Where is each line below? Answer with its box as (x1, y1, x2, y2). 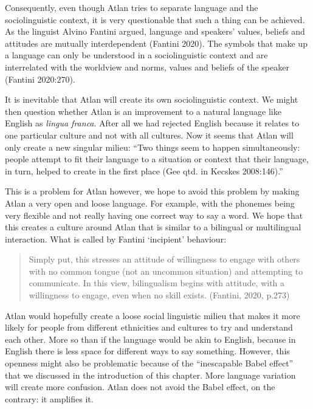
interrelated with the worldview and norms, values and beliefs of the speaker (5, 60, 289, 73)
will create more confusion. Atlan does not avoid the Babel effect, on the (5, 380, 275, 393)
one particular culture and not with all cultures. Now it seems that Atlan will (5, 128, 294, 141)
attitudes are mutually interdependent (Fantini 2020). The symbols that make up (5, 36, 308, 49)
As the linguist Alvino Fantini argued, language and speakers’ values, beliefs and (5, 25, 305, 38)
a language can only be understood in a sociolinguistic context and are (5, 49, 268, 61)
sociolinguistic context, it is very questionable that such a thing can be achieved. (5, 13, 305, 26)
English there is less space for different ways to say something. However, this (5, 345, 290, 357)
